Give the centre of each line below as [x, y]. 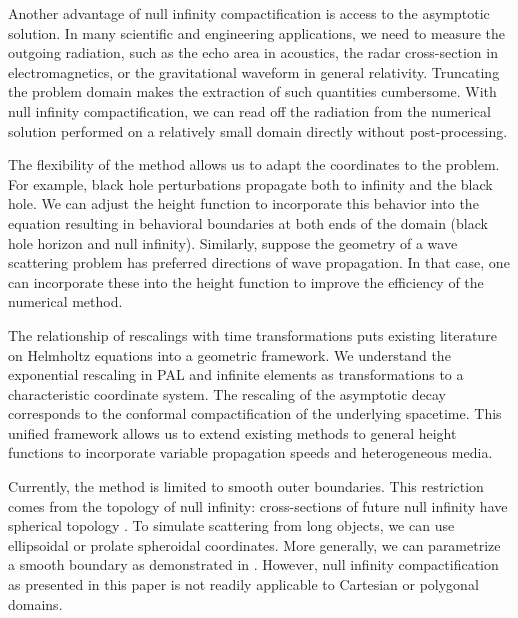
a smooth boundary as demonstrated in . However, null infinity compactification [253, 564]
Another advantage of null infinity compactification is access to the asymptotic [249, 13]
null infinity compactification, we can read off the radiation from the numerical [249, 110]
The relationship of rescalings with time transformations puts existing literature [252, 334]
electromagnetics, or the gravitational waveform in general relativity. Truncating [254, 71]
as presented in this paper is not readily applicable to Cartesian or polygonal [243, 584]
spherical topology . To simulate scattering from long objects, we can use [231, 525]
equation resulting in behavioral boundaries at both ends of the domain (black [248, 222]
